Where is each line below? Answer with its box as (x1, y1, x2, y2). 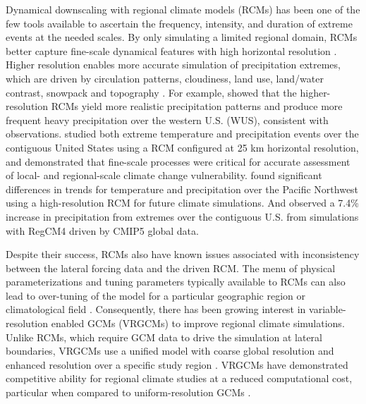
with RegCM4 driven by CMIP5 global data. (6, 223, 199, 238)
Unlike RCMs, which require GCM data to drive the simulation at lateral (6, 329, 322, 344)
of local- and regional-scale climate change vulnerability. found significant (6, 168, 322, 183)
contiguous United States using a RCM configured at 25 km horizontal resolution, (6, 140, 359, 154)
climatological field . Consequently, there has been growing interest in (6, 302, 306, 317)
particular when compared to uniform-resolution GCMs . (6, 385, 251, 400)
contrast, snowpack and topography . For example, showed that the (6, 85, 297, 99)
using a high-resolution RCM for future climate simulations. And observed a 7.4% (6, 195, 359, 210)
